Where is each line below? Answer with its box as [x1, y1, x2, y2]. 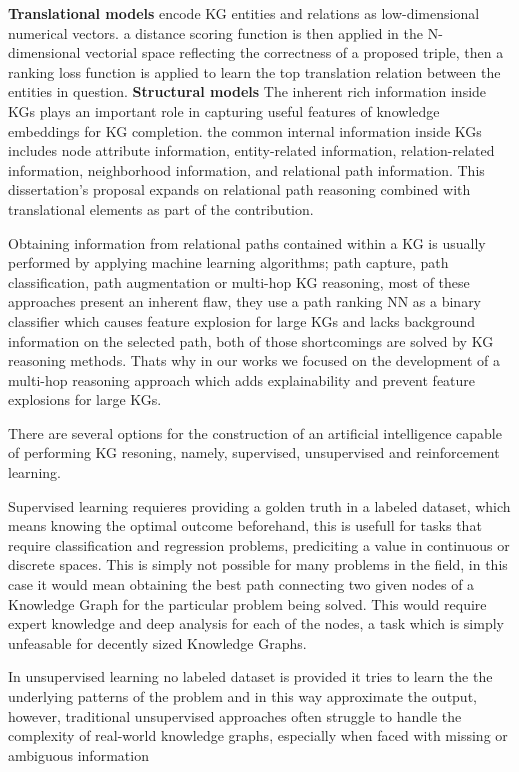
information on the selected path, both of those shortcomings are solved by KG [8, 330, 494, 351]
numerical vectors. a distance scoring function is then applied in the [8, 22, 423, 43]
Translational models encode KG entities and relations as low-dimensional [8, 3, 480, 23]
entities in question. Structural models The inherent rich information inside [8, 81, 487, 102]
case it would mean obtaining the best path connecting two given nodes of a [8, 574, 475, 595]
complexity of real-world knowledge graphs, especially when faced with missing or [8, 725, 508, 746]
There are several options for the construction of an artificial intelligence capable [8, 422, 502, 443]
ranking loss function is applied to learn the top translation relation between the [8, 61, 501, 82]
